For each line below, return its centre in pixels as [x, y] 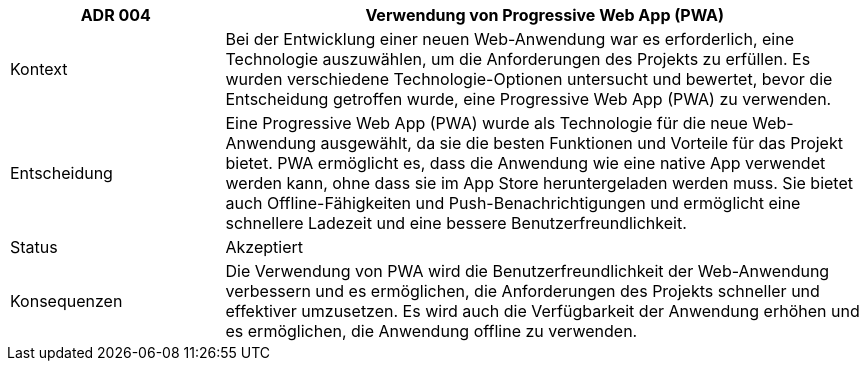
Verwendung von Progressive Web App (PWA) [545, 15]
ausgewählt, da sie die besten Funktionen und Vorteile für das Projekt [581, 143]
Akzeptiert [264, 247]
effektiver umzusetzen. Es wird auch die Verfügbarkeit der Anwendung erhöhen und [542, 311]
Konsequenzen [66, 301]
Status [34, 247]
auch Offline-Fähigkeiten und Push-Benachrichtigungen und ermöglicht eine [513, 203]
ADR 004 [115, 15]
